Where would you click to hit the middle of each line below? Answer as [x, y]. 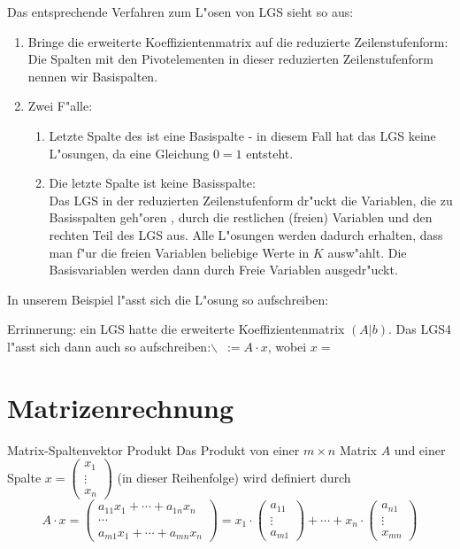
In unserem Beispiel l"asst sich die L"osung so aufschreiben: [168, 299]
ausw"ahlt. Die [367, 252]
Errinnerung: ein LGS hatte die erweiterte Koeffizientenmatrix [176, 329]
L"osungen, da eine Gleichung [129, 153]
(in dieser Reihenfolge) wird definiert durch [234, 477]
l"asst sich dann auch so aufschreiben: [109, 346]
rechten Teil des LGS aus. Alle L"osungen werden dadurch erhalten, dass [246, 234]
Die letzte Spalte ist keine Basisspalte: [152, 183]
